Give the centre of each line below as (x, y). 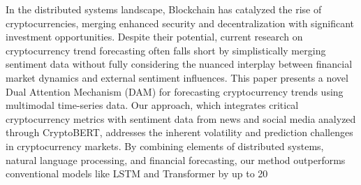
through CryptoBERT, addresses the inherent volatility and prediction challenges (179, 132)
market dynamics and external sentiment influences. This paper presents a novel (177, 77)
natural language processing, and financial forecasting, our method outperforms (176, 160)
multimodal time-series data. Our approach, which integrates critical (152, 105)
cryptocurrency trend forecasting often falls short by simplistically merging (166, 50)
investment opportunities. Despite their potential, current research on (154, 37)
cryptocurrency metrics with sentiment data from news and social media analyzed (181, 118)
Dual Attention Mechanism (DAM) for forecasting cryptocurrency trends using (175, 91)
